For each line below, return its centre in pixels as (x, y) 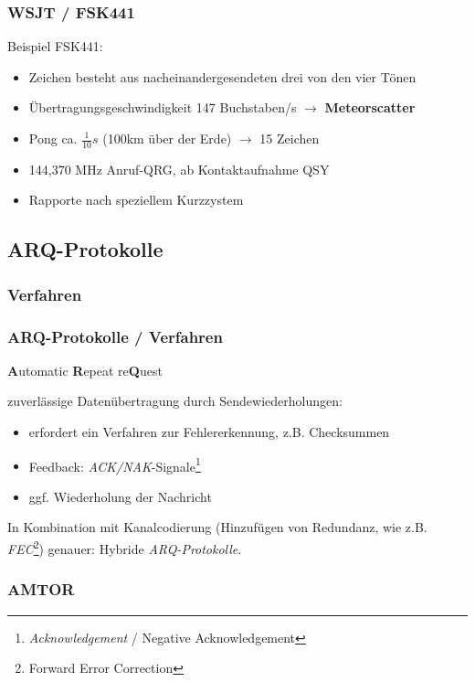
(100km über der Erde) (167, 138)
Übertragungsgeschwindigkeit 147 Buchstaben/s (163, 107)
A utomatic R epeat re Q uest (85, 370)
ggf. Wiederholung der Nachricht (120, 496)
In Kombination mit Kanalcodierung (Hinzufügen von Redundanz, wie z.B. (217, 527)
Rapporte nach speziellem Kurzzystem (136, 200)
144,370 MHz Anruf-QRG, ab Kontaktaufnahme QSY (179, 169)
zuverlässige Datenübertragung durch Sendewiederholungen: (175, 401)
